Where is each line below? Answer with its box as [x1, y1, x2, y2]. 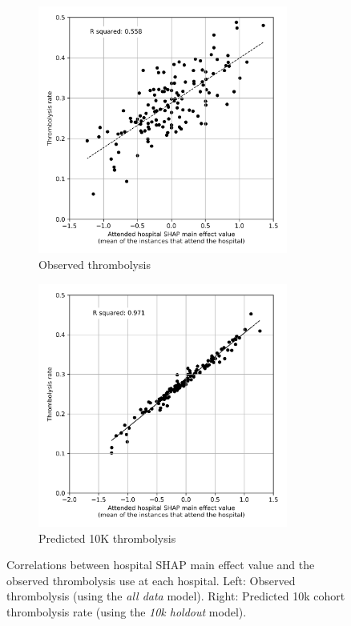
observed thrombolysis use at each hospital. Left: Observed [6, 572, 296, 588]
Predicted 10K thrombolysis [38, 529, 176, 546]
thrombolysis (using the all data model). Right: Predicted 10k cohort [6, 588, 345, 604]
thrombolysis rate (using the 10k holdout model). [6, 604, 247, 620]
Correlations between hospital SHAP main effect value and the [6, 556, 315, 573]
